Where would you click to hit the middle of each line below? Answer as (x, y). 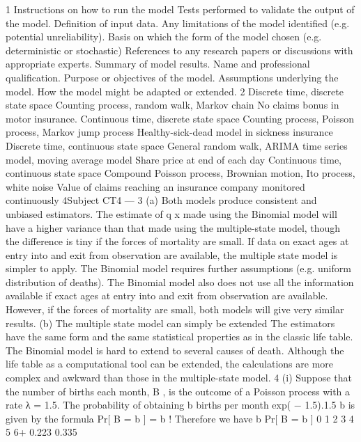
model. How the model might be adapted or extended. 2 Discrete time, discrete (175, 91)
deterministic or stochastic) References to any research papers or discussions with (179, 50)
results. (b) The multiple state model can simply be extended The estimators (170, 323)
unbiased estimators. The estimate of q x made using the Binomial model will (171, 213)
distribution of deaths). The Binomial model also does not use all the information (180, 282)
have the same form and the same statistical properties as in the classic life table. (179, 337)
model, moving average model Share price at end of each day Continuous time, (174, 159)
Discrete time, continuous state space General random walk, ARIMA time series (177, 145)
